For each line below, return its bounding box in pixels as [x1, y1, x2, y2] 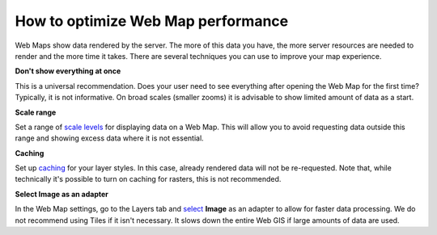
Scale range [15, 107, 57, 117]
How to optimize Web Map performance [15, 12, 289, 30]
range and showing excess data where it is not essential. [15, 133, 204, 143]
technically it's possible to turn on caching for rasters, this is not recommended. [15, 174, 282, 184]
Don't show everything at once [15, 66, 121, 76]
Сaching [15, 148, 45, 157]
